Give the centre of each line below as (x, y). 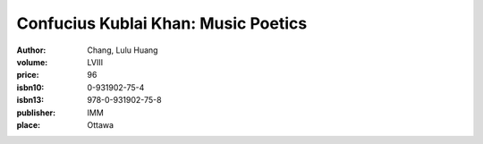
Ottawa (101, 124)
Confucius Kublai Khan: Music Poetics (162, 23)
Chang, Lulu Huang (123, 50)
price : (28, 75)
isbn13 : (30, 100)
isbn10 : (30, 87)
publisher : (36, 113)
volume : (32, 62)
